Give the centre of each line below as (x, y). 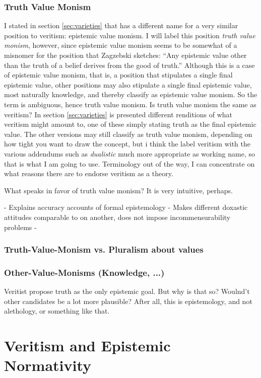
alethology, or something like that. (57, 311)
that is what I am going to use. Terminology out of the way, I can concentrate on (129, 163)
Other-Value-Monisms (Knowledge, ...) (84, 272)
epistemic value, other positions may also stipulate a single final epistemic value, (128, 84)
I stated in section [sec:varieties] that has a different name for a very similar (121, 25)
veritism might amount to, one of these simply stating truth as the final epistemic (130, 124)
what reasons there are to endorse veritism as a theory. (89, 173)
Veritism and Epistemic (87, 346)
